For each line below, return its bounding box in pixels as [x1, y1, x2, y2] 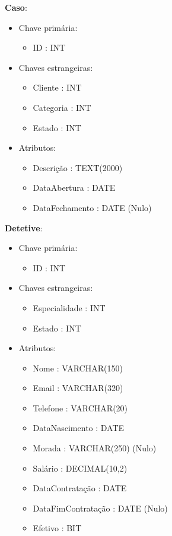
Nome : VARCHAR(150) [33, 361, 123, 374]
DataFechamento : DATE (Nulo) [33, 201, 152, 213]
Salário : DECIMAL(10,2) [33, 461, 128, 474]
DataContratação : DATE [33, 482, 127, 494]
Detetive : [5, 221, 43, 234]
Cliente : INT [33, 81, 82, 94]
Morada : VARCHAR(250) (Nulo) [33, 442, 157, 454]
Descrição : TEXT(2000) [33, 161, 123, 173]
